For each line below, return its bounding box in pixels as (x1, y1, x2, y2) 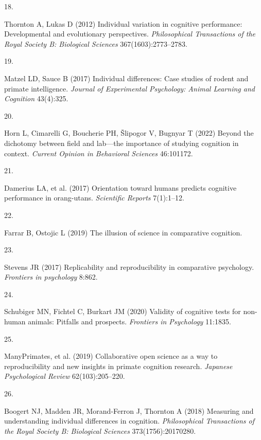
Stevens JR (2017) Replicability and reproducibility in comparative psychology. (4, 261, 254, 272)
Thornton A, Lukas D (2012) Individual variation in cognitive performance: (4, 18, 242, 29)
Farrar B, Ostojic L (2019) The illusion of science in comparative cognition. (4, 227, 242, 237)
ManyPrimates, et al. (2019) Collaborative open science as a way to (4, 351, 218, 361)
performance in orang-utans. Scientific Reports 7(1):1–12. (4, 192, 184, 203)
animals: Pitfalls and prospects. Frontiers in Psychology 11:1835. (28, 316, 231, 327)
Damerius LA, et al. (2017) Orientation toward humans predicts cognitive (4, 182, 237, 193)
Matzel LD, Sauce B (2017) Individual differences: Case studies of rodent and (4, 72, 249, 83)
